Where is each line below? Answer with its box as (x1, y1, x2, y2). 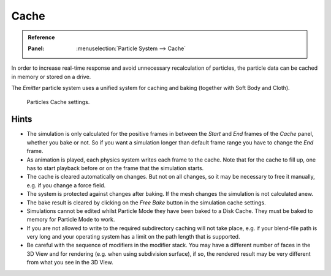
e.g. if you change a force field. (26, 181, 106, 189)
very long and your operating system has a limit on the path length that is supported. (26, 233, 240, 241)
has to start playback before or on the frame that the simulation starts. (26, 164, 204, 171)
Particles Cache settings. (26, 98, 90, 105)
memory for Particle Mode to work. (26, 216, 115, 223)
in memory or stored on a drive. (11, 73, 91, 80)
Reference (28, 34, 55, 41)
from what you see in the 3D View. (26, 259, 113, 266)
